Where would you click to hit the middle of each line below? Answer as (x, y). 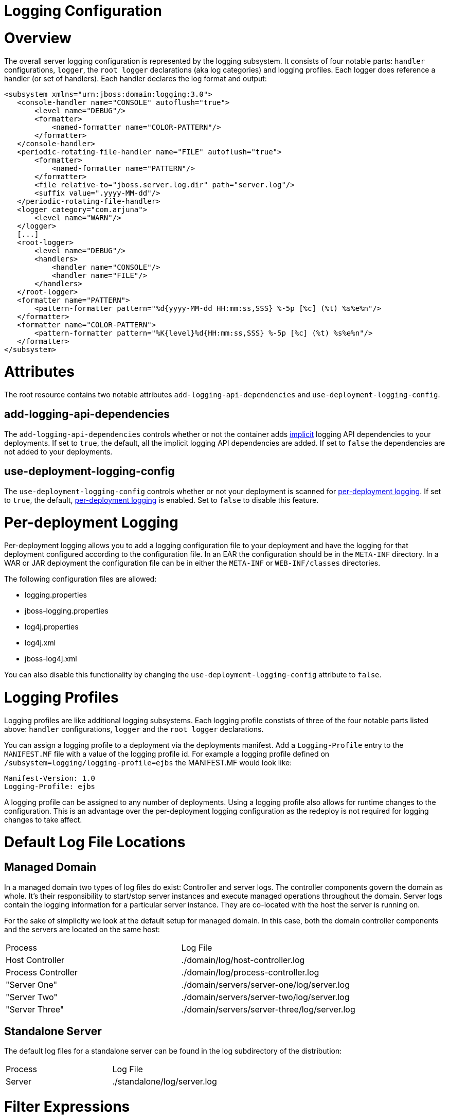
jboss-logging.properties (67, 611)
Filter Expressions (67, 1107)
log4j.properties (52, 627)
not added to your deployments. (58, 451)
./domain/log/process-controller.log (250, 972)
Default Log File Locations (95, 842)
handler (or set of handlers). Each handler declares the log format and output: (136, 78)
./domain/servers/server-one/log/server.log (265, 984)
